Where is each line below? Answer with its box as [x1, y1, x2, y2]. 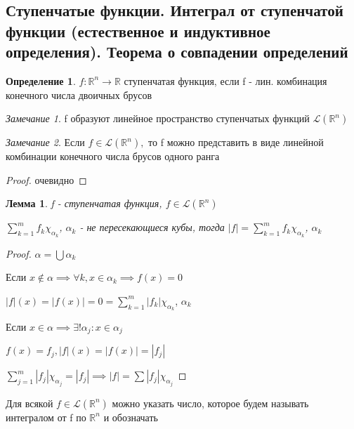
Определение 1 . [6, 73, 76, 88]
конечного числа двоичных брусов [6, 87, 152, 102]
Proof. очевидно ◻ [6, 172, 87, 187]
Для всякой [6, 395, 53, 410]
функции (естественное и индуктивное [6, 20, 270, 41]
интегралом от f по [6, 409, 86, 424]
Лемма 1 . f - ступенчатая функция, [6, 196, 162, 211]
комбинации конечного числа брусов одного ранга [6, 149, 220, 164]
